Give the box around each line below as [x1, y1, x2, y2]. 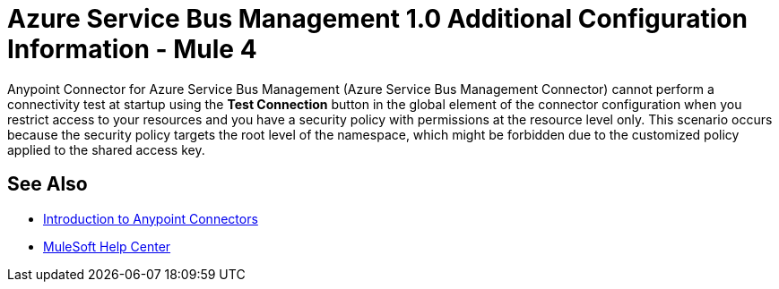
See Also [7, 173, 88, 196]
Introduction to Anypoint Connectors [43, 210, 258, 226]
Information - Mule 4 [7, 34, 257, 64]
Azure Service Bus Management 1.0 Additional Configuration [7, 4, 748, 34]
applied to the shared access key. [7, 141, 205, 157]
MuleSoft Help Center [43, 238, 171, 254]
